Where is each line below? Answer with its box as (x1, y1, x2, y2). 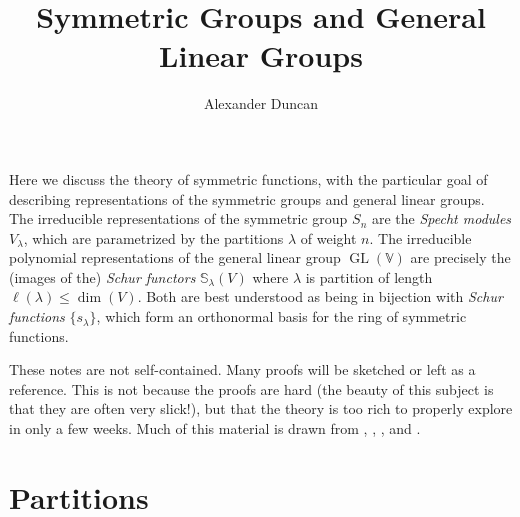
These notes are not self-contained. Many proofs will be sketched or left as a (9, 359, 476, 380)
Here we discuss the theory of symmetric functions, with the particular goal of (9, 168, 488, 189)
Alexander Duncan (203, 93, 319, 114)
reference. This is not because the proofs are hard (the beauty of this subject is (9, 378, 494, 399)
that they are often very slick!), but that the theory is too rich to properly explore (9, 398, 513, 419)
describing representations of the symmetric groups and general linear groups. (9, 188, 485, 209)
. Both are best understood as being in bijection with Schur (137, 286, 503, 307)
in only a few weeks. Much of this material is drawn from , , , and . (9, 418, 421, 439)
